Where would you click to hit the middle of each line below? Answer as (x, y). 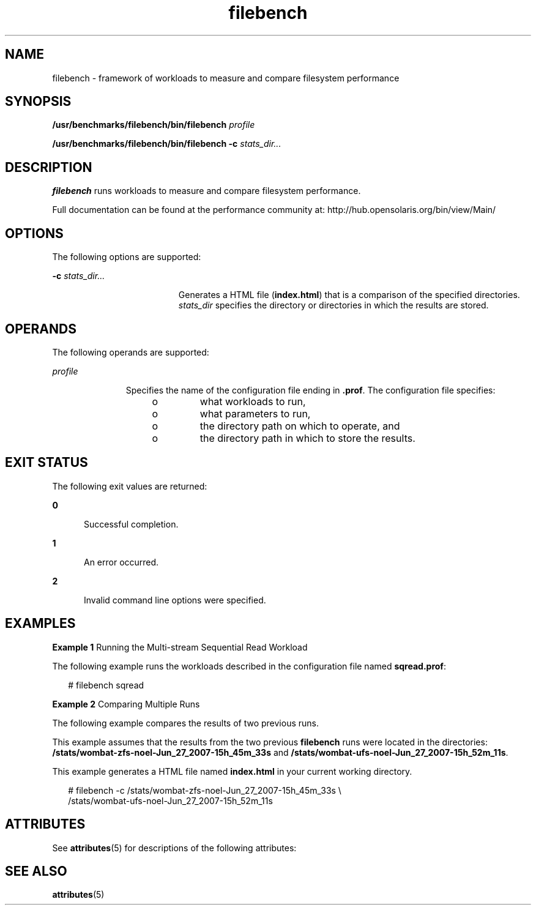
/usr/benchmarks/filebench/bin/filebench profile (154, 125)
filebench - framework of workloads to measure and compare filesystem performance (226, 78)
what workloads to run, (253, 401)
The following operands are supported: (131, 352)
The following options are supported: (127, 257)
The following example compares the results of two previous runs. (185, 723)
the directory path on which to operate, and (300, 426)
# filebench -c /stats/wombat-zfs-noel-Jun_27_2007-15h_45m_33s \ (205, 790)
